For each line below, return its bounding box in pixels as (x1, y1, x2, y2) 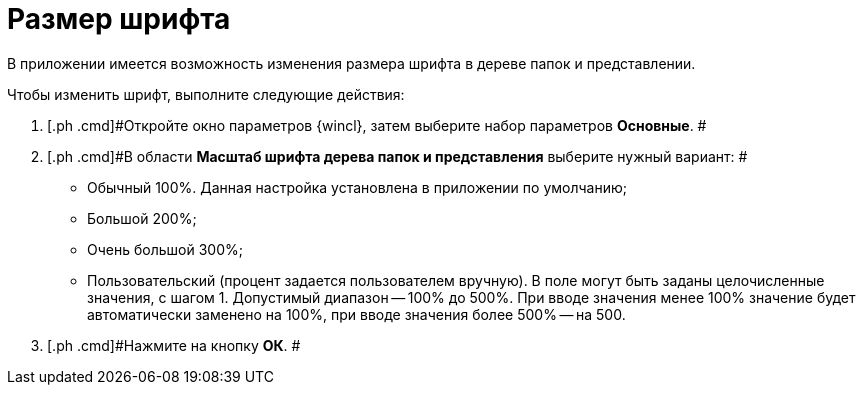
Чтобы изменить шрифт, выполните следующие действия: (7, 85, 405, 103)
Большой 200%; (87, 209, 197, 227)
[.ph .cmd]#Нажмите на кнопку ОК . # (47, 336, 301, 354)
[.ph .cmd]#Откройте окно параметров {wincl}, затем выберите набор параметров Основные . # (47, 116, 707, 134)
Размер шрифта (7, 2, 231, 36)
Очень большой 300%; (87, 240, 243, 258)
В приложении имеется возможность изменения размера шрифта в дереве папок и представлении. (7, 54, 696, 72)
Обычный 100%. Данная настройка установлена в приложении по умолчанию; (87, 178, 627, 196)
